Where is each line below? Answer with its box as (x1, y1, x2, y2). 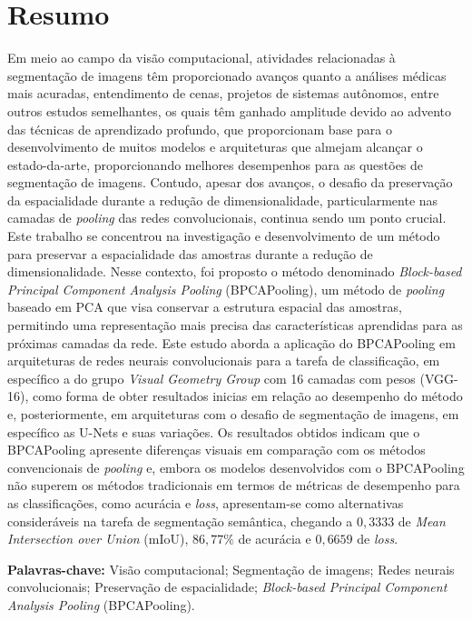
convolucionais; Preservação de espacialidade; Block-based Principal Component (7, 577, 447, 596)
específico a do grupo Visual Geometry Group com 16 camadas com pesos (7, 368, 416, 387)
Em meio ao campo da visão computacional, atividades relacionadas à (7, 48, 396, 67)
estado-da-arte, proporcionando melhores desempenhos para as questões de (7, 155, 424, 174)
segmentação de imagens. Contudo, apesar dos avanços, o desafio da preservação (7, 173, 453, 192)
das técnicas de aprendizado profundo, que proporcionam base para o (7, 119, 392, 138)
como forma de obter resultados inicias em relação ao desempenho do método (32, 386, 463, 406)
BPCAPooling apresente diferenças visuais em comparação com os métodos (7, 440, 426, 459)
